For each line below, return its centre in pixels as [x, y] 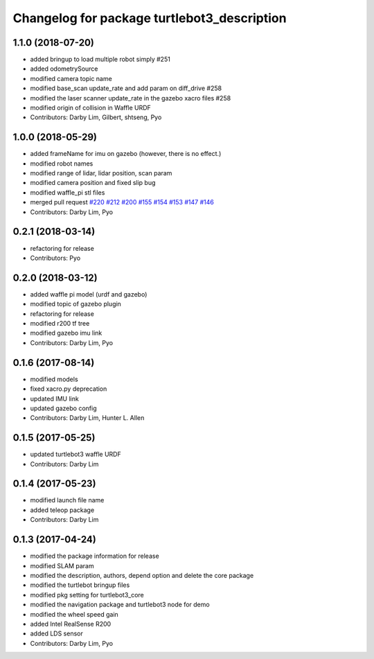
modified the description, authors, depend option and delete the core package [142, 575]
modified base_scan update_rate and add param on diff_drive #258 [126, 88]
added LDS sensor [56, 633]
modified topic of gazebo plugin [75, 304]
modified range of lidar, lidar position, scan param [101, 173]
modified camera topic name [71, 78]
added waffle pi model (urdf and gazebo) [89, 294]
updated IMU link [54, 398]
